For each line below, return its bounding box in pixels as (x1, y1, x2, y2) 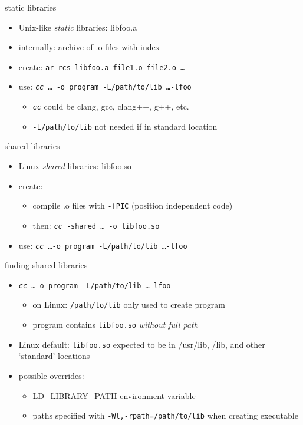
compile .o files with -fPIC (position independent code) (32, 199, 233, 212)
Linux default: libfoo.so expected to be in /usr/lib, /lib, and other (18, 338, 265, 350)
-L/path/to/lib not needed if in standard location (32, 120, 218, 132)
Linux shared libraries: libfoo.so (18, 160, 131, 172)
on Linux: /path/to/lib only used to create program (32, 298, 225, 311)
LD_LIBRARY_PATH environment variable (32, 389, 196, 401)
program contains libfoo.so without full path (32, 318, 198, 331)
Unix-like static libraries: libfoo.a (18, 21, 137, 33)
